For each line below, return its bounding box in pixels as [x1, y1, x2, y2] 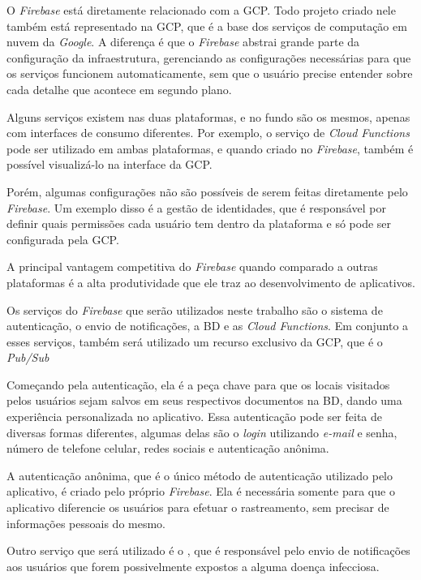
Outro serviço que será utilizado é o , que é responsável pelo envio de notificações [6, 542, 410, 559]
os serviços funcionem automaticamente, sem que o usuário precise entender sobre [6, 65, 413, 82]
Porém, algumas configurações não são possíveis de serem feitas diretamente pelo [6, 183, 408, 200]
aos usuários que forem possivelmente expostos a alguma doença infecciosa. [6, 557, 380, 574]
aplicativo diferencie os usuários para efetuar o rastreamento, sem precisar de [6, 499, 389, 516]
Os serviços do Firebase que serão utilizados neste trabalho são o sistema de [6, 301, 383, 318]
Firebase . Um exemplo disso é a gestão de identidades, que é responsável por [6, 199, 386, 216]
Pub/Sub [6, 349, 49, 366]
